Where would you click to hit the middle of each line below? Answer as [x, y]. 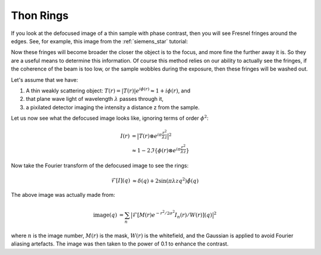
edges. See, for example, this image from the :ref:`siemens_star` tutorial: [100, 41]
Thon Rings [40, 15]
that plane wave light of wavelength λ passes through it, [95, 99]
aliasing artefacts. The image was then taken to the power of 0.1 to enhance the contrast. [120, 244]
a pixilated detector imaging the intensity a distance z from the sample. [113, 107]
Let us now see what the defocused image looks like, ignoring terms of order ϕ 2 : [110, 118]
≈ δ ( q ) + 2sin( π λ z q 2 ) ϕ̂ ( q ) [166, 180]
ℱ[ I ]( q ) [121, 181]
